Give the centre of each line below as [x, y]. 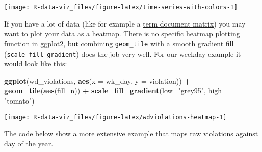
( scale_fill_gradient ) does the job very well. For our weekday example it [123, 53]
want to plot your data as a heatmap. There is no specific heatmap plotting [122, 33]
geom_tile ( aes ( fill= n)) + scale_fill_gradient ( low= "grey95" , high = [117, 91]
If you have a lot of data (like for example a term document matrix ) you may [125, 23]
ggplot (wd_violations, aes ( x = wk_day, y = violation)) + [97, 80]
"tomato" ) [19, 100]
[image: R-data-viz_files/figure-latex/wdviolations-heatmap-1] [115, 117]
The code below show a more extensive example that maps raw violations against [131, 133]
